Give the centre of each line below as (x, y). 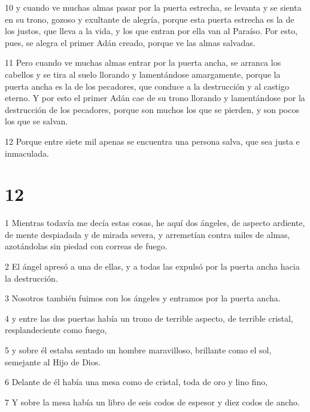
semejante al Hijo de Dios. (53, 361)
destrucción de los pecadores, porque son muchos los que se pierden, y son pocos (152, 109)
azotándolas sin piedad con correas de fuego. (86, 246)
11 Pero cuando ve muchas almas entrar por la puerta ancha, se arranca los (143, 62)
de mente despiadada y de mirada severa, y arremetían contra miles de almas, (148, 234)
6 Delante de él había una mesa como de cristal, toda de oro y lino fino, (136, 382)
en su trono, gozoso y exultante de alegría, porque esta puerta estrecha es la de (150, 19)
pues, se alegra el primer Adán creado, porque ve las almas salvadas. (130, 42)
